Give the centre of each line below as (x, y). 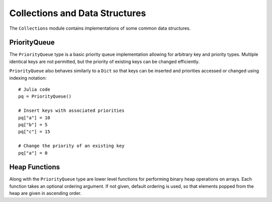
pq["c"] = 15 (34, 132)
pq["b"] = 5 (33, 124)
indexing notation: (28, 78)
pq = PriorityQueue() (45, 96)
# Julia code (34, 90)
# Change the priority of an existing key (72, 146)
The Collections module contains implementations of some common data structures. (100, 28)
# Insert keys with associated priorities (72, 111)
